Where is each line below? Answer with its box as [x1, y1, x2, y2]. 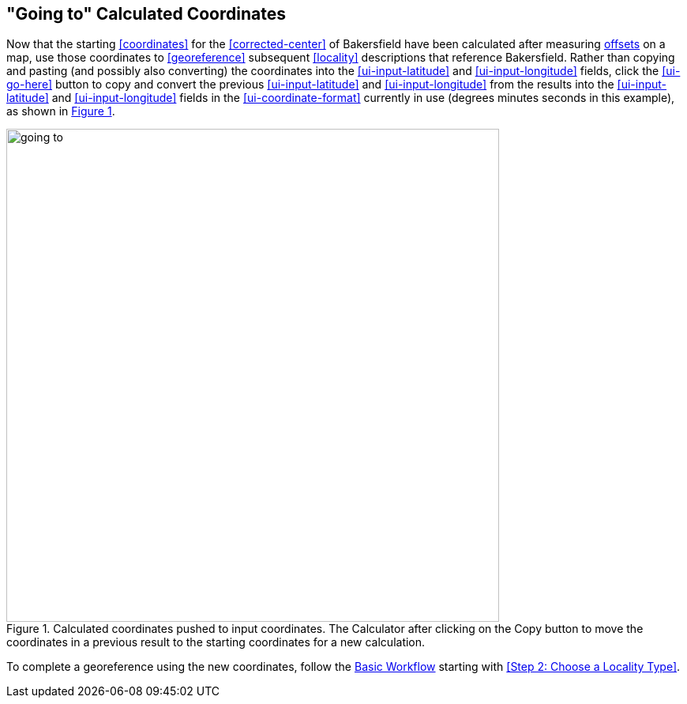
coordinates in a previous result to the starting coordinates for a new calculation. [6, 635, 426, 649]
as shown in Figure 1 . [6, 104, 115, 119]
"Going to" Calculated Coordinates [6, 4, 286, 24]
